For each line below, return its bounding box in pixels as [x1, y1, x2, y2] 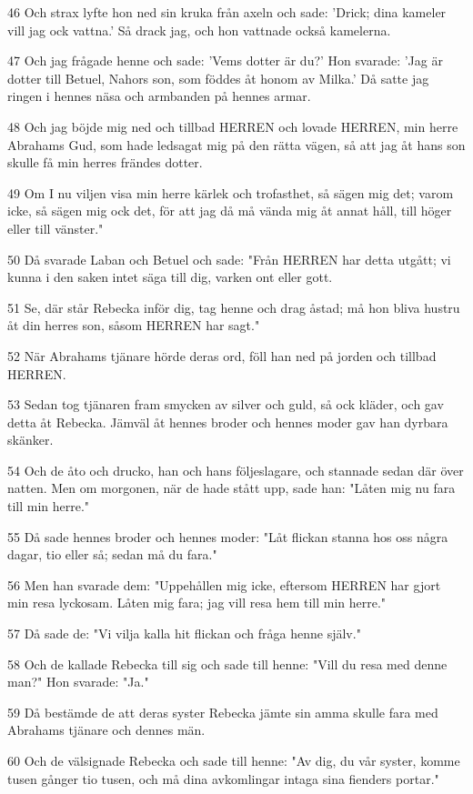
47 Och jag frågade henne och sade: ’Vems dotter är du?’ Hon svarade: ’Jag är [7, 51, 443, 70]
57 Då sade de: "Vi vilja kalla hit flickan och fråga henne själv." [7, 624, 361, 643]
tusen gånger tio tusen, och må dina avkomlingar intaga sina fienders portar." [7, 769, 439, 788]
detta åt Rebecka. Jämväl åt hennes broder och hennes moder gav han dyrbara [7, 412, 448, 431]
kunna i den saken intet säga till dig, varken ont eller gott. [7, 267, 333, 286]
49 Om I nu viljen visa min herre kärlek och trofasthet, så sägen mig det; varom [7, 183, 454, 202]
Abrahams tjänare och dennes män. [7, 720, 206, 739]
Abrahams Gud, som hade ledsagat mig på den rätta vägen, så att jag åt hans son [7, 135, 466, 154]
